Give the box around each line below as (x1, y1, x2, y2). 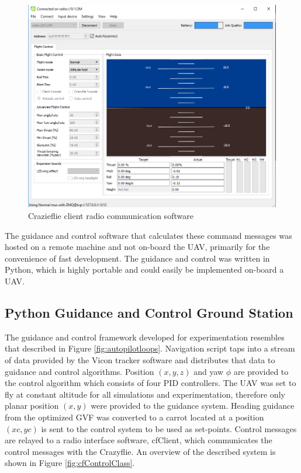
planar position (5, 399, 59, 412)
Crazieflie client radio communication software (28, 209, 193, 221)
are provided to (233, 365, 289, 377)
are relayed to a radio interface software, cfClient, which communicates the (5, 434, 272, 446)
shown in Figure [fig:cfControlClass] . (5, 457, 135, 469)
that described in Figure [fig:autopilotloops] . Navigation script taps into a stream (5, 342, 295, 354)
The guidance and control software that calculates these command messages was (5, 229, 292, 241)
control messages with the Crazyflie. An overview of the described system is (5, 445, 276, 457)
